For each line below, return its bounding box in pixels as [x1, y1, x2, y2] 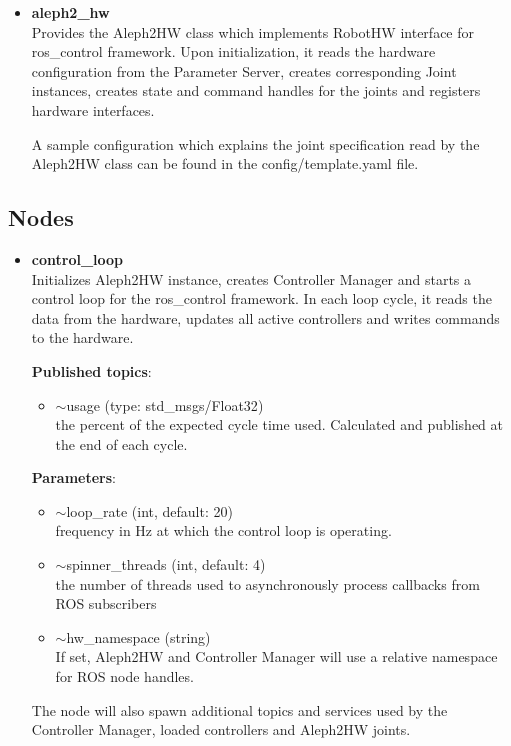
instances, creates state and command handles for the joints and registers [31, 80, 481, 101]
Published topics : [31, 360, 152, 381]
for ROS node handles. [55, 666, 194, 687]
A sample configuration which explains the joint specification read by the [31, 133, 480, 154]
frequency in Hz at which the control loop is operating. [55, 520, 392, 541]
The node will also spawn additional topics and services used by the [31, 699, 448, 720]
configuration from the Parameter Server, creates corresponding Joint [31, 60, 457, 81]
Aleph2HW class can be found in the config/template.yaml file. [31, 153, 419, 174]
